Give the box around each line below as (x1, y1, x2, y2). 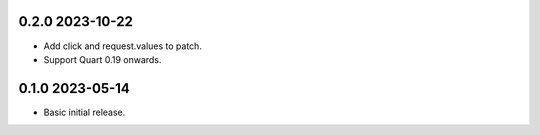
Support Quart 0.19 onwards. (43, 53, 162, 65)
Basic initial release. (43, 106, 126, 118)
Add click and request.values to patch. (43, 40, 202, 52)
